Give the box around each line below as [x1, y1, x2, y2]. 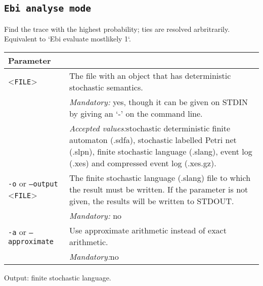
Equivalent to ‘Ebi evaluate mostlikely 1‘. [4, 33, 131, 44]
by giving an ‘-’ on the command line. [69, 107, 203, 119]
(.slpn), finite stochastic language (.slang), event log [69, 145, 252, 157]
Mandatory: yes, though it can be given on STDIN [69, 96, 248, 108]
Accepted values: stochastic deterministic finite [69, 122, 231, 134]
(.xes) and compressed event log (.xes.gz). [69, 157, 216, 169]
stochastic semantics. [69, 81, 143, 93]
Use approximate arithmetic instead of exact [69, 224, 227, 236]
